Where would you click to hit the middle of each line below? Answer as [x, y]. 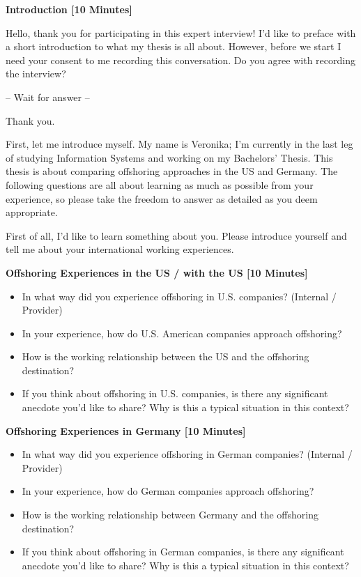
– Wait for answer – [48, 97]
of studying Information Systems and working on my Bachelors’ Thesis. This [169, 157]
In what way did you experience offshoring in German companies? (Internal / [187, 454]
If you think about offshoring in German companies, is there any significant [183, 552]
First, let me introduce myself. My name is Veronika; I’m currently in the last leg [179, 144]
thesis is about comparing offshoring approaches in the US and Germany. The [172, 171]
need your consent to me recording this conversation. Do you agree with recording [180, 60]
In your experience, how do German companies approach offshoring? [168, 491]
